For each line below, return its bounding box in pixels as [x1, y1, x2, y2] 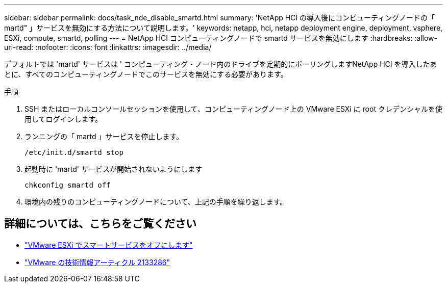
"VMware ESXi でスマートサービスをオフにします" [24, 240, 193, 249]
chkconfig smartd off [24, 181, 111, 189]
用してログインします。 [24, 115, 103, 123]
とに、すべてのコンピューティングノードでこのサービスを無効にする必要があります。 [4, 70, 288, 79]
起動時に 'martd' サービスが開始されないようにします [24, 165, 203, 173]
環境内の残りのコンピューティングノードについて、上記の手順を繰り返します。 [24, 197, 287, 206]
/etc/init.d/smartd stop [24, 148, 123, 156]
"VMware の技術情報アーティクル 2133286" [24, 257, 170, 267]
